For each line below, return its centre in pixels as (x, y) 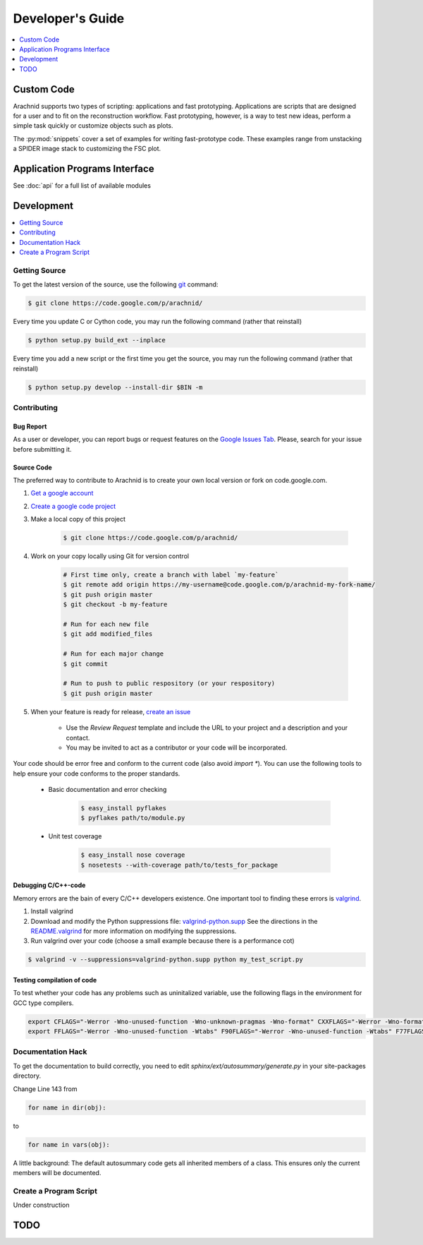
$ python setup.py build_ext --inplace (97, 340)
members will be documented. (57, 1172)
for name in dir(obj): (67, 1107)
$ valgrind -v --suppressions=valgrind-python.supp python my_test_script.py (165, 960)
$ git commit (86, 664)
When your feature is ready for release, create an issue (111, 711)
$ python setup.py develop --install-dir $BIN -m (115, 387)
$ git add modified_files (108, 634)
